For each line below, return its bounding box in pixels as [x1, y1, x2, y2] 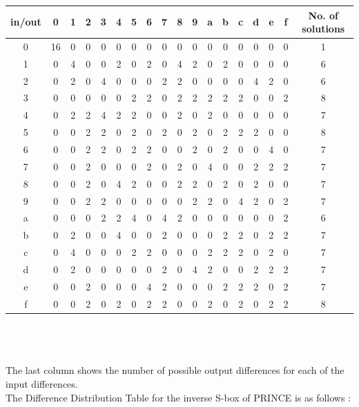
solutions [302, 21, 345, 36]
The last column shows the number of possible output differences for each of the [6, 363, 345, 377]
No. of [308, 8, 338, 22]
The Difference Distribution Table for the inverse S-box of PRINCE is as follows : [6, 390, 351, 404]
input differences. [6, 377, 78, 391]
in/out [10, 14, 41, 29]
